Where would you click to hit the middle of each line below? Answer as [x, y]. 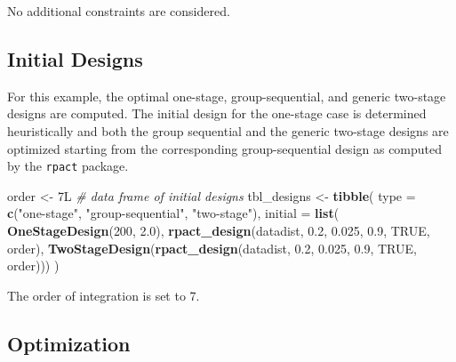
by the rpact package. [68, 166]
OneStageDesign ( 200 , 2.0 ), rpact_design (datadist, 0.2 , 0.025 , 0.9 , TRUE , [219, 231]
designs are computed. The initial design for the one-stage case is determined [217, 113]
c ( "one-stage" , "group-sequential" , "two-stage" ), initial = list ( [173, 213]
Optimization [69, 343]
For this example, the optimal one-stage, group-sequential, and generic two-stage [227, 96]
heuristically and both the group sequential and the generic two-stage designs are [228, 130]
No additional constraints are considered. [119, 11]
